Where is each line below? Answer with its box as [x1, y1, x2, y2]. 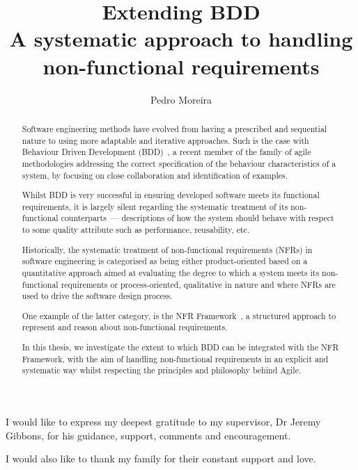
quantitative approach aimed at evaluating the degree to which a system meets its [22, 266, 320, 278]
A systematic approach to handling [9, 24, 353, 53]
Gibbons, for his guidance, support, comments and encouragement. [6, 428, 291, 442]
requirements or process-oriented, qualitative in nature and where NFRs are [61, 278, 336, 290]
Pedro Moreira [150, 92, 212, 106]
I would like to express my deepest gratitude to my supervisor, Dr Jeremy [6, 414, 321, 428]
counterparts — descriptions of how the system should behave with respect [61, 212, 334, 224]
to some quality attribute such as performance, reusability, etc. [22, 224, 250, 236]
